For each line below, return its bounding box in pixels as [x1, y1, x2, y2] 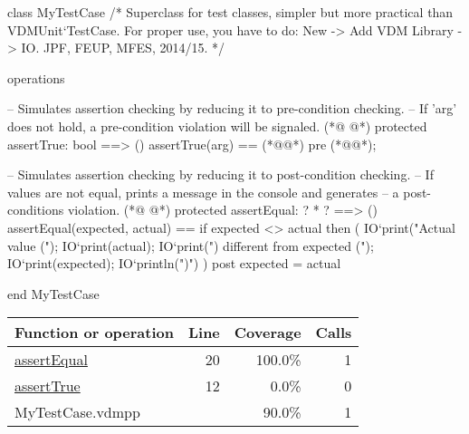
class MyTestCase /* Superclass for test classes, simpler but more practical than [7, 3, 454, 21]
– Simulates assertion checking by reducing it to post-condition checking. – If [7, 165, 434, 184]
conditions [7, 200, 64, 219]
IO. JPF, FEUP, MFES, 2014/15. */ [21, 38, 225, 57]
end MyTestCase [7, 284, 100, 303]
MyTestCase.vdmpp [14, 401, 140, 423]
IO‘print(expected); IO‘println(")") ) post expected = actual [7, 254, 341, 273]
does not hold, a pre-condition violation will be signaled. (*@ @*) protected [7, 116, 427, 135]
